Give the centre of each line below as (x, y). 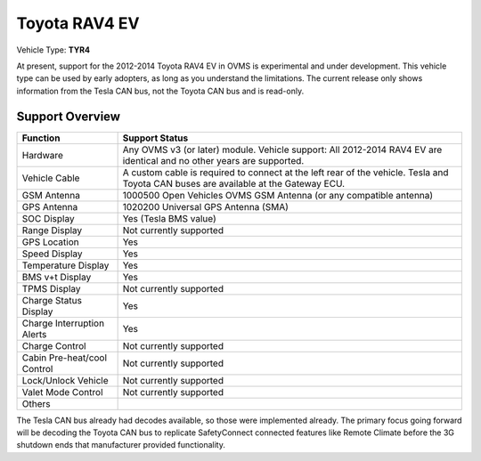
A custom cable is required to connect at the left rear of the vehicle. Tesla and (285, 172)
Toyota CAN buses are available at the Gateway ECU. (234, 183)
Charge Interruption (63, 323)
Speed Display (53, 254)
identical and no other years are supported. (213, 160)
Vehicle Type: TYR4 (53, 50)
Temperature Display (65, 265)
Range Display (52, 230)
